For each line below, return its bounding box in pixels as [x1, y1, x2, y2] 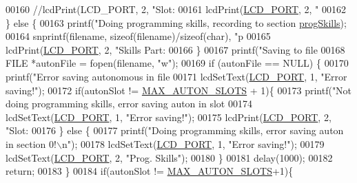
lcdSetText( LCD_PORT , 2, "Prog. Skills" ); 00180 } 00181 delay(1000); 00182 [6, 150, 333, 164]
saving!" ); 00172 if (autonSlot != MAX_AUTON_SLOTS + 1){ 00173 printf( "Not [6, 83, 352, 97]
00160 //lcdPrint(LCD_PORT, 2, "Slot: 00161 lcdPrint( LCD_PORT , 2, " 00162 [6, 2, 347, 16]
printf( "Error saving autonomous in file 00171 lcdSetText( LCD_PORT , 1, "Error [6, 69, 347, 83]
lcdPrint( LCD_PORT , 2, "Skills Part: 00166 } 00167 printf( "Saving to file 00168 [6, 42, 345, 56]
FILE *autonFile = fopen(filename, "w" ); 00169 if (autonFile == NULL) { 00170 [6, 56, 349, 70]
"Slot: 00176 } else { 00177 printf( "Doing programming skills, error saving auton [6, 123, 344, 138]
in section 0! [6, 136, 57, 151]
